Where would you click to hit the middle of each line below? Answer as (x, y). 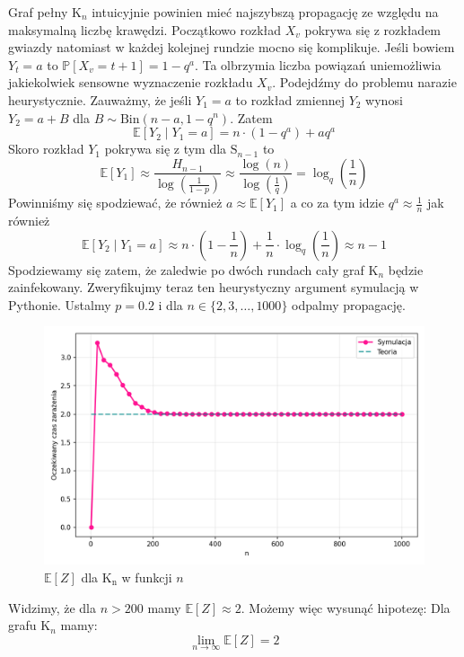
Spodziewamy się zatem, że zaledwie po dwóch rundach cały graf (186, 269)
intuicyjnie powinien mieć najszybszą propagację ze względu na (265, 12)
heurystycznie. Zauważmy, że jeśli (100, 99)
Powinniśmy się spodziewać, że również (115, 203)
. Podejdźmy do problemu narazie (364, 82)
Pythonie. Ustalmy (60, 304)
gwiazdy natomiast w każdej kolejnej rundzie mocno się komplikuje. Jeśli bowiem (232, 47)
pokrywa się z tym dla (166, 149)
